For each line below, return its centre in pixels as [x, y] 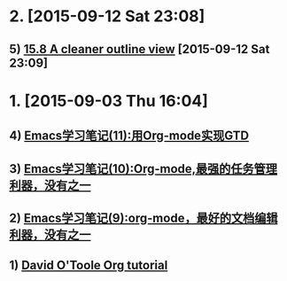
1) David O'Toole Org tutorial [89, 265]
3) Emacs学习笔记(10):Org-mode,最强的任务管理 [143, 169]
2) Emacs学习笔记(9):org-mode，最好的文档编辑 [143, 218]
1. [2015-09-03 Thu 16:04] [109, 101]
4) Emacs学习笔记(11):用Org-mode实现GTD [129, 136]
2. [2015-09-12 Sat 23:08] [107, 16]
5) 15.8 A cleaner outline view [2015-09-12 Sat [140, 49]
